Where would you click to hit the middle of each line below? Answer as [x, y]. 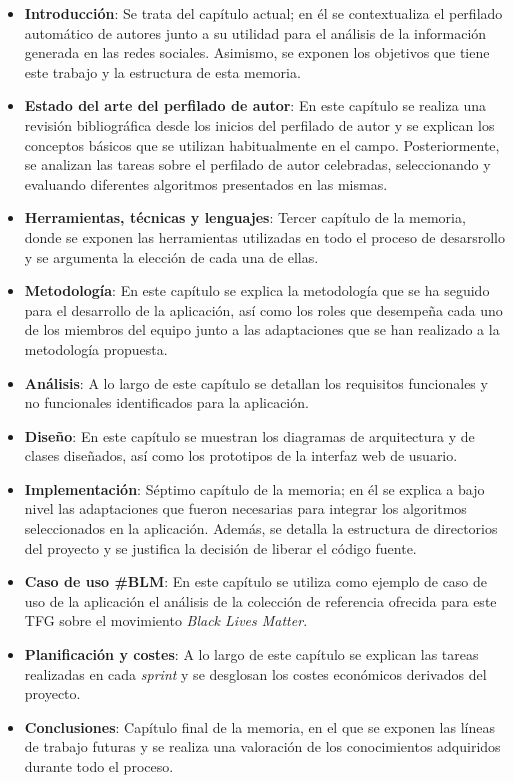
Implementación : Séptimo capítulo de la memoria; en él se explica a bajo [254, 488]
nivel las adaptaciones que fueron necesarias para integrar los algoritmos [245, 508]
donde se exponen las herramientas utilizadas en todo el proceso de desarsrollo [265, 236]
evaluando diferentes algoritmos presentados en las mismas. [206, 183]
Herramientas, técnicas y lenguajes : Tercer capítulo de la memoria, [245, 217]
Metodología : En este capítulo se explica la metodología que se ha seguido [257, 290]
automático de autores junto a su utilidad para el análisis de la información [255, 32]
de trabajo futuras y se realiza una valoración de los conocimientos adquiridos [262, 746]
